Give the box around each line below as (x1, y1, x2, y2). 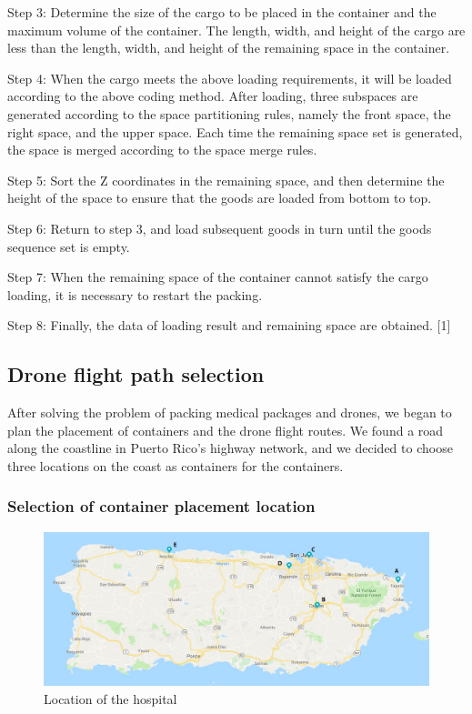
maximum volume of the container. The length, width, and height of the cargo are (7, 20, 466, 39)
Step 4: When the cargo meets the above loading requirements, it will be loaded (7, 68, 452, 87)
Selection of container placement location (7, 495, 316, 518)
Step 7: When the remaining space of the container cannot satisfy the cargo (7, 267, 428, 287)
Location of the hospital (44, 689, 177, 709)
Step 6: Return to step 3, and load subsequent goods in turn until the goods (7, 218, 432, 237)
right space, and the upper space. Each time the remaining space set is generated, (7, 122, 463, 141)
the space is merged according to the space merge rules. (7, 140, 317, 159)
